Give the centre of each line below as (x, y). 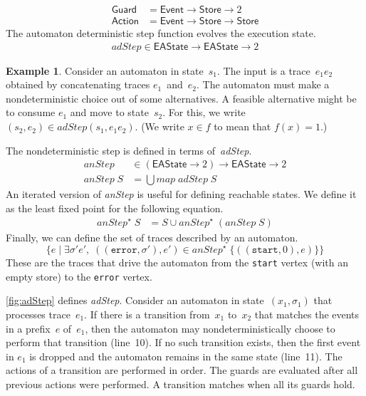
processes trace (38, 314)
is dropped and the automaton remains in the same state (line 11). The (186, 356)
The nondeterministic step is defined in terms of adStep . (129, 150)
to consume (31, 112)
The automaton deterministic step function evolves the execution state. (161, 33)
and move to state (109, 112)
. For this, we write (204, 112)
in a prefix (28, 328)
